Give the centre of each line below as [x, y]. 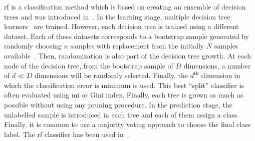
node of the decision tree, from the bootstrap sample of [89, 65]
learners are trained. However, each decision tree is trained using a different [121, 26]
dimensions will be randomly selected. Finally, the [111, 75]
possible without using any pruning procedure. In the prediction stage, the [118, 104]
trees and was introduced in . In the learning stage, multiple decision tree [117, 16]
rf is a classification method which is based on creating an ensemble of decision [125, 6]
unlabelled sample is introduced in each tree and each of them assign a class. [122, 114]
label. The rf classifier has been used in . [67, 134]
